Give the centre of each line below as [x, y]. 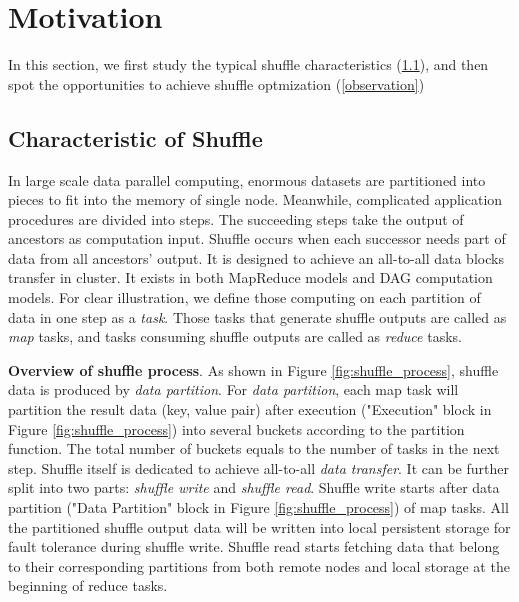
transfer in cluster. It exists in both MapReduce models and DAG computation [250, 277]
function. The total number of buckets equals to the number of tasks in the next [254, 448]
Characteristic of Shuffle [135, 137]
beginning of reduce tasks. [88, 585]
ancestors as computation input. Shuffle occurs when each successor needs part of [257, 238]
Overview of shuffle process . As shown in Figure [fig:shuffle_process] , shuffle [253, 369]
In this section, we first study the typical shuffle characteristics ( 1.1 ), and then [248, 64]
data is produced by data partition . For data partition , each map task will [233, 389]
